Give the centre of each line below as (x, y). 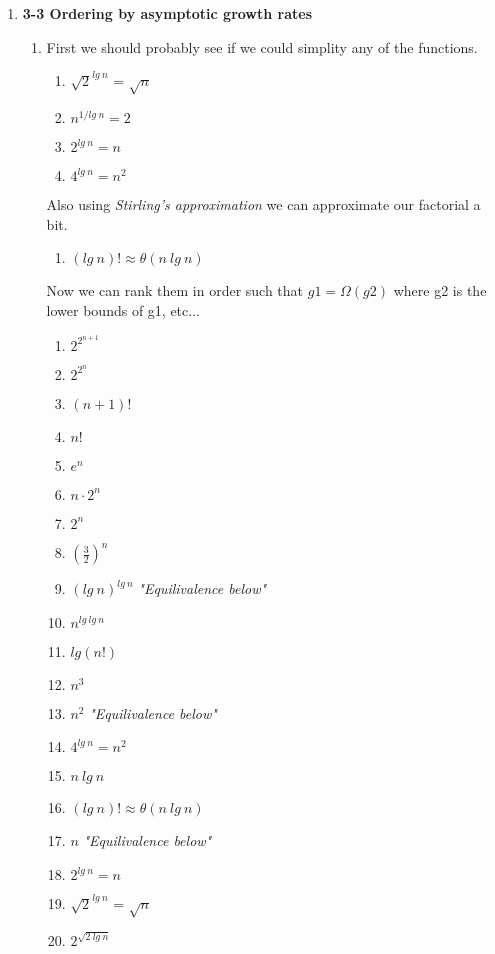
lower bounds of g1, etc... (123, 310)
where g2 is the (440, 290)
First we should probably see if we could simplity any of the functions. (262, 46)
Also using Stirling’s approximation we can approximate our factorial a (263, 204)
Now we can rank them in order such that (175, 290)
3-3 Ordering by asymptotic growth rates (167, 13)
